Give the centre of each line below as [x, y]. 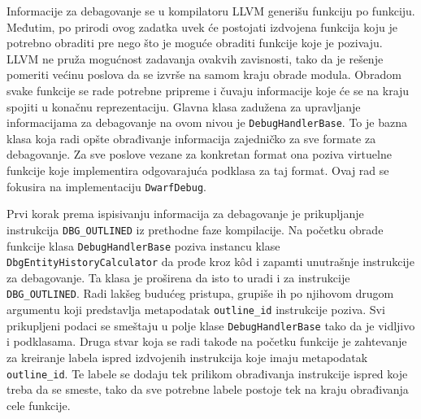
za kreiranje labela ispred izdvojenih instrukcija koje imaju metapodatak [187, 357]
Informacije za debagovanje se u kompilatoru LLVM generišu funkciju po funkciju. [211, 11]
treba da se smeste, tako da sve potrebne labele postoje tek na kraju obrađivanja [208, 389]
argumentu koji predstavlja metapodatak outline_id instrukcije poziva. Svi [196, 310]
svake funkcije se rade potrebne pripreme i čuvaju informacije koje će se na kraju [208, 90]
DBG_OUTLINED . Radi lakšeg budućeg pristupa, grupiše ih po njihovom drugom [200, 293]
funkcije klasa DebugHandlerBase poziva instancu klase [143, 245]
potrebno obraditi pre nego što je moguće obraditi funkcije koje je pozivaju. [195, 43]
